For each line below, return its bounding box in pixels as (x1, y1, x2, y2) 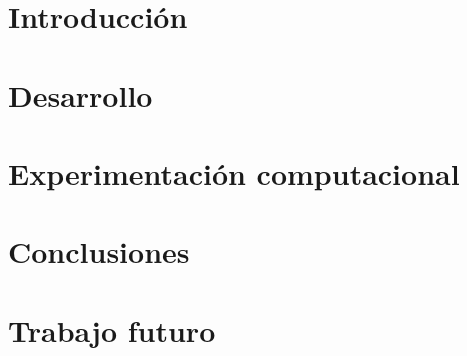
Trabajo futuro (8, 309, 216, 350)
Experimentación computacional (8, 152, 460, 193)
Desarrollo (8, 74, 153, 115)
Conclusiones (8, 231, 190, 272)
